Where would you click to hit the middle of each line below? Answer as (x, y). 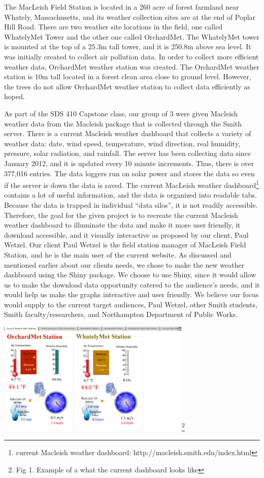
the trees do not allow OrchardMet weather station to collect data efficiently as (127, 86)
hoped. (14, 96)
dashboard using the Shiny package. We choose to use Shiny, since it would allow (130, 275)
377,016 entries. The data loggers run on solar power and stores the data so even (129, 173)
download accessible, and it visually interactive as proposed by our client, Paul (126, 234)
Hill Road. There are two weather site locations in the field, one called (113, 27)
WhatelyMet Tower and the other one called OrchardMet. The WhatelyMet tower (132, 36)
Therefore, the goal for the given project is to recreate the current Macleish (121, 215)
